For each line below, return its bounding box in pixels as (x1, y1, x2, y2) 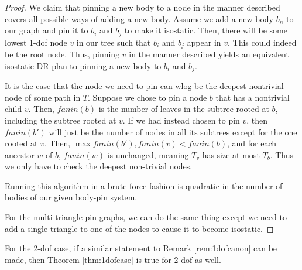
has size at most (202, 148, 260, 160)
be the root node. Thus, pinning (5, 48, 120, 60)
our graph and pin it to (5, 24, 88, 36)
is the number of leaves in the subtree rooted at (98, 102, 269, 115)
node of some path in (5, 91, 81, 103)
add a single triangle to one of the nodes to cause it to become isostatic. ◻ (5, 222, 274, 234)
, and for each (227, 137, 277, 149)
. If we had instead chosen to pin (122, 114, 240, 126)
